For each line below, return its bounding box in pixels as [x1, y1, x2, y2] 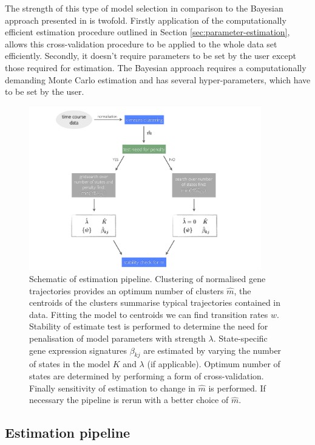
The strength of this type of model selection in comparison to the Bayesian [5, 2, 283, 14]
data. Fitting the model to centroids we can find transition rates [29, 308, 268, 320]
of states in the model [29, 357, 110, 370]
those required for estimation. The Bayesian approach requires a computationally [5, 61, 307, 74]
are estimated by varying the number [143, 343, 282, 356]
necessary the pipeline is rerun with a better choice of [29, 393, 229, 406]
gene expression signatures [29, 343, 127, 356]
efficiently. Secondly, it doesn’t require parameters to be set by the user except [5, 49, 296, 62]
